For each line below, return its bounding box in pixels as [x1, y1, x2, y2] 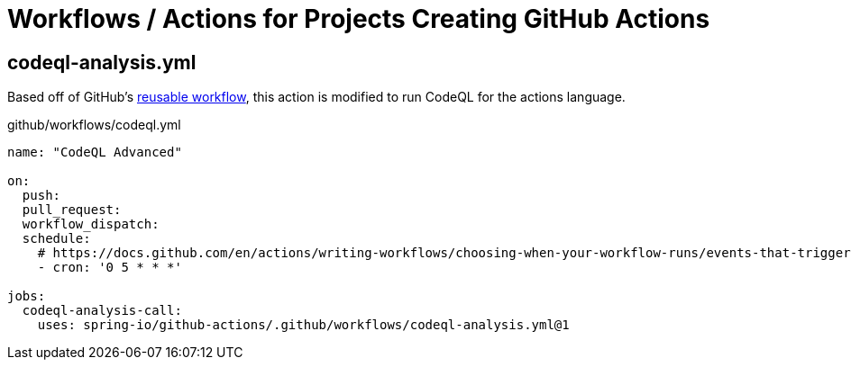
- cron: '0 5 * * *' [37, 260, 182, 275]
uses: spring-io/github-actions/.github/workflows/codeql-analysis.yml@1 [37, 318, 570, 333]
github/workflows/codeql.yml [7, 117, 181, 133]
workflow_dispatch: [22, 217, 160, 232]
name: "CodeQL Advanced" [7, 145, 182, 160]
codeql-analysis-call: [22, 303, 182, 318]
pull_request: [22, 202, 122, 218]
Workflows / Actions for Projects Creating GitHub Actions [7, 4, 710, 34]
